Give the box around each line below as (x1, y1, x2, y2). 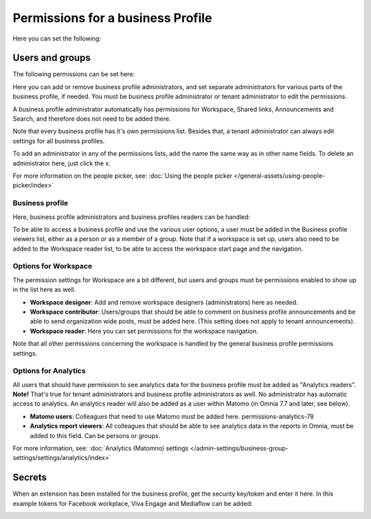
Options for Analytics (12, 366, 86, 376)
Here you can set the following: (12, 34, 101, 43)
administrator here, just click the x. (12, 159, 111, 168)
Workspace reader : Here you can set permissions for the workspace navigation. (30, 327, 258, 335)
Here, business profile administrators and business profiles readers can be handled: (12, 213, 251, 221)
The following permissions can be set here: (12, 70, 135, 78)
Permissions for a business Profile (12, 10, 212, 25)
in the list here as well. (12, 286, 76, 294)
